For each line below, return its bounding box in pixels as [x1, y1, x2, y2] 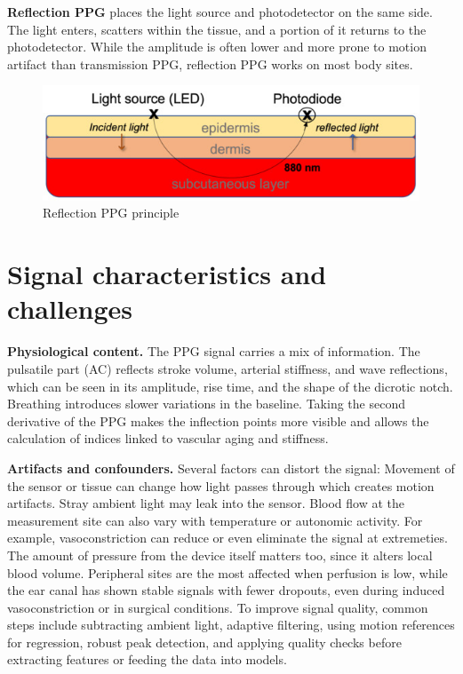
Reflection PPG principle [43, 203, 180, 222]
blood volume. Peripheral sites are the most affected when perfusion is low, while [7, 563, 448, 582]
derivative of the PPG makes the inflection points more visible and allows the [7, 411, 429, 430]
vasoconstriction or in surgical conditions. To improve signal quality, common [7, 598, 428, 616]
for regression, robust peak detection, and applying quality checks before [7, 632, 402, 651]
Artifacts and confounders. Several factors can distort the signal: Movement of [7, 458, 455, 477]
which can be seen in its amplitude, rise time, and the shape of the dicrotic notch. [7, 377, 453, 395]
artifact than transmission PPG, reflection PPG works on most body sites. [7, 54, 413, 73]
